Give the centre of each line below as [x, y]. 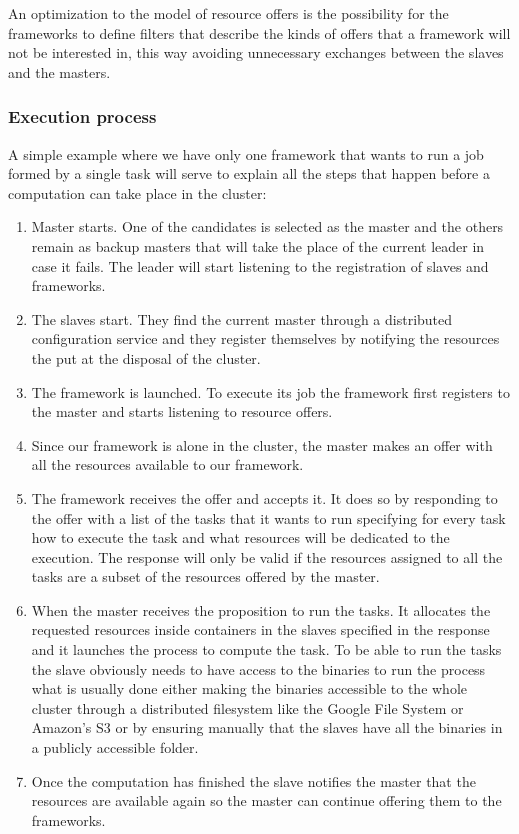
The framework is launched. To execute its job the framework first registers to [270, 391]
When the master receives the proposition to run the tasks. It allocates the [261, 609]
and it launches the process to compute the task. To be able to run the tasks [266, 649]
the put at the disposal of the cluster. [146, 357]
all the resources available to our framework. [167, 464]
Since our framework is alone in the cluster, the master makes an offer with [262, 444]
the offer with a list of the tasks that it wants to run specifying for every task [268, 517]
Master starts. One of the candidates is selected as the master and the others [267, 226]
